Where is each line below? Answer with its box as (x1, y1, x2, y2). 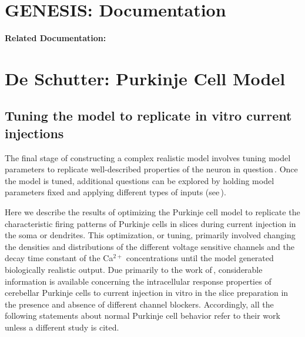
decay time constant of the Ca (5, 252, 113, 264)
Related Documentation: (5, 32, 106, 44)
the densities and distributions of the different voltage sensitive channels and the (5, 240, 294, 252)
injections (5, 124, 64, 142)
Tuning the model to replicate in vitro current (5, 106, 292, 125)
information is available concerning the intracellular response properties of (5, 275, 272, 287)
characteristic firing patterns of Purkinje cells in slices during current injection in (5, 217, 296, 229)
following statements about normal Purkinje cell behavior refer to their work (5, 309, 280, 322)
